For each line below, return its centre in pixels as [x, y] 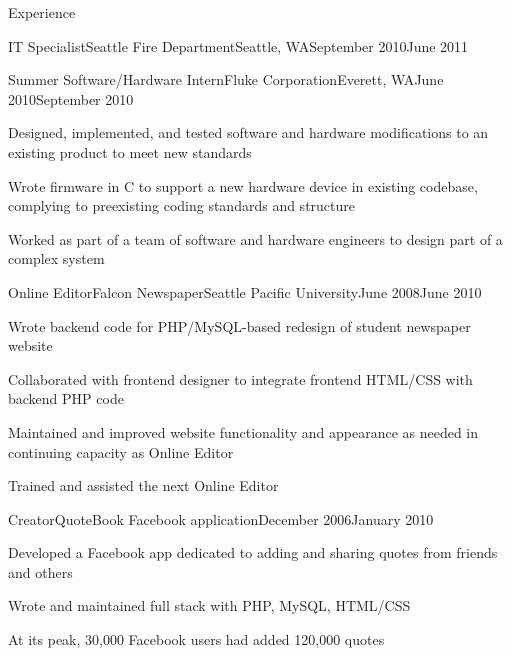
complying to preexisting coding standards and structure [182, 205]
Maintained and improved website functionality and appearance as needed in [243, 431]
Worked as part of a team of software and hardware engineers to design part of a [255, 238]
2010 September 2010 [71, 98]
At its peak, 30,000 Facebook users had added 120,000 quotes [196, 639]
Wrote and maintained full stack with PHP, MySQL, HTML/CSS [209, 605]
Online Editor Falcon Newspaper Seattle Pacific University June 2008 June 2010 [245, 291]
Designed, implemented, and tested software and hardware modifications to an [248, 132]
